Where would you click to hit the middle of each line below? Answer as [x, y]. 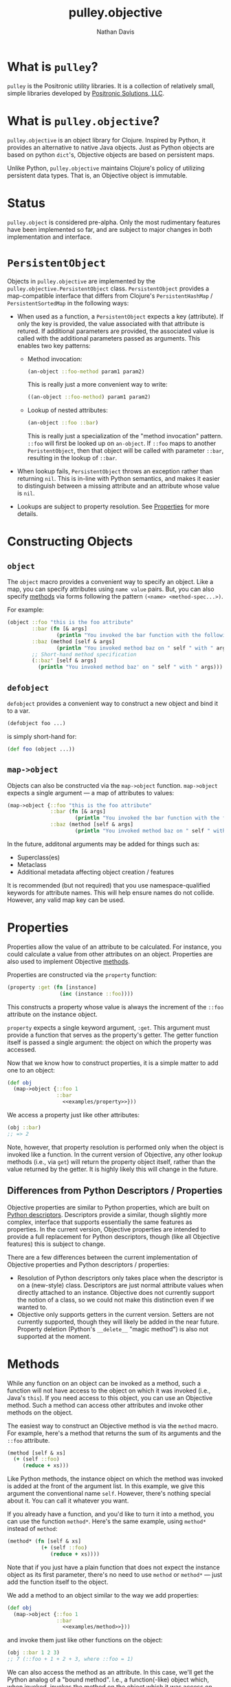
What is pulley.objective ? [84, 121]
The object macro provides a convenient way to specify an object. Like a [110, 582]
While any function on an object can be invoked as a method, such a [104, 1383]
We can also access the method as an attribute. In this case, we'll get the [111, 1673]
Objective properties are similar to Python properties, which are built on [108, 1207]
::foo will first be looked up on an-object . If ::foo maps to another [122, 443]
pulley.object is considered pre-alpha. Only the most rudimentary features [114, 222]
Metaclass [32, 864]
